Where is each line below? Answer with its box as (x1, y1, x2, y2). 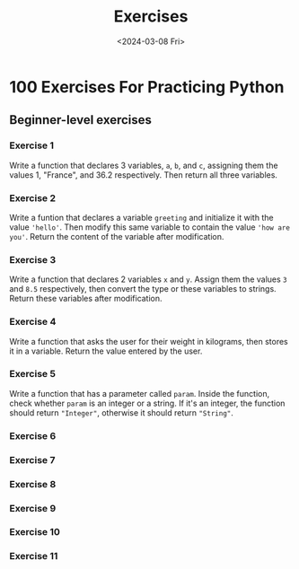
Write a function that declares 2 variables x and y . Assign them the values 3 (9, 274, 287, 284)
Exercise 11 (9, 550, 58, 563)
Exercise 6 (9, 429, 57, 442)
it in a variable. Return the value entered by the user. (9, 346, 203, 356)
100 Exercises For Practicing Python (9, 76, 285, 97)
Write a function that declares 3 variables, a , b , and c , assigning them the (9, 160, 278, 171)
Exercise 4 (9, 316, 57, 328)
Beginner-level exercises (9, 112, 153, 127)
